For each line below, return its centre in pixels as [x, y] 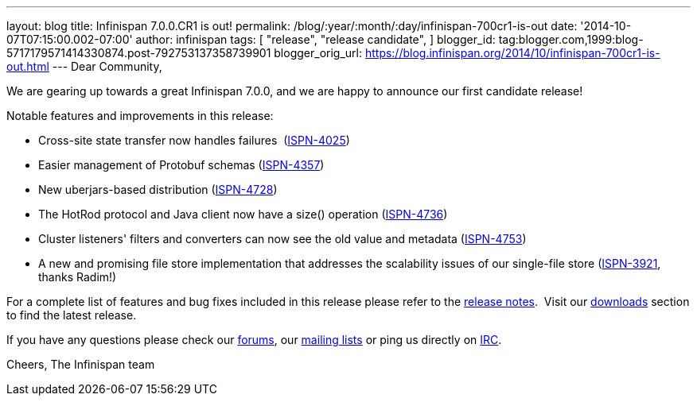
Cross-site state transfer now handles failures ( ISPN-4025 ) [194, 140]
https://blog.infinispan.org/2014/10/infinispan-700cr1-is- [512, 53]
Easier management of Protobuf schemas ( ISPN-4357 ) [181, 165]
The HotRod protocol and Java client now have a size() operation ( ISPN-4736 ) [243, 214]
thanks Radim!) [78, 277]
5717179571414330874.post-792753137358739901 [139, 53]
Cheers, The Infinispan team [81, 364]
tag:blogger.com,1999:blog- [571, 39]
